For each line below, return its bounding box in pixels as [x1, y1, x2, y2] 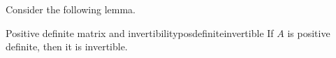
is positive [287, 25, 330, 40]
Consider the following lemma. [6, 2, 136, 16]
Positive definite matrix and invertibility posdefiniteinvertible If [6, 25, 274, 40]
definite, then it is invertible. [6, 39, 128, 54]
